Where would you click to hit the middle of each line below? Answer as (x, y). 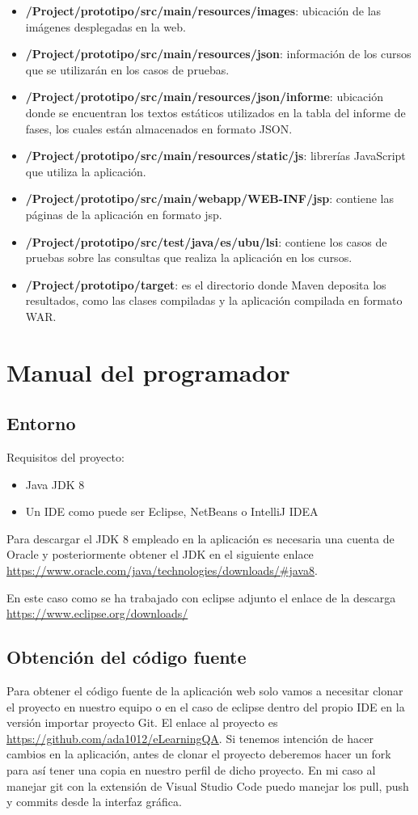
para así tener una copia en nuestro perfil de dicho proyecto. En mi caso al (191, 770)
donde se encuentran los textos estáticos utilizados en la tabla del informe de (215, 112)
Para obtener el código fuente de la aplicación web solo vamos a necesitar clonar (205, 691)
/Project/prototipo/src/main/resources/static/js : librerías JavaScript (215, 156)
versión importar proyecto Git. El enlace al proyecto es (142, 722)
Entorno (41, 423)
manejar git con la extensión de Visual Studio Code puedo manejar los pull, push (208, 785)
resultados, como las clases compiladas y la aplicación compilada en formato (214, 300)
